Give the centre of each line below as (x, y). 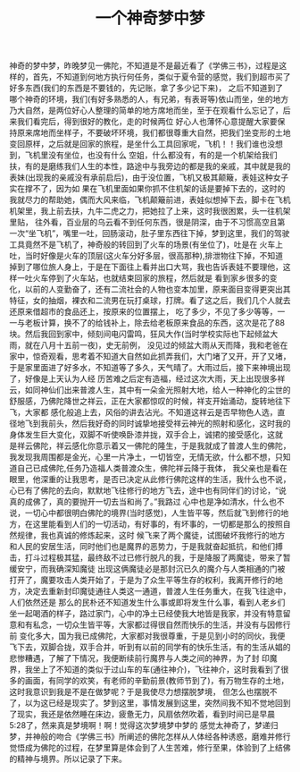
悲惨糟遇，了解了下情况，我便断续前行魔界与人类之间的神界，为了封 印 (139, 658)
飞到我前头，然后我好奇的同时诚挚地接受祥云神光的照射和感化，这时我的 (158, 424)
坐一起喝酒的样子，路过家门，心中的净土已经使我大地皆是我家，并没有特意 (146, 614)
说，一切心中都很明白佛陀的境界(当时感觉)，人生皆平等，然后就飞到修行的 (145, 513)
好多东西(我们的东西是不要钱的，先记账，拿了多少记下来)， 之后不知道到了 (146, 88)
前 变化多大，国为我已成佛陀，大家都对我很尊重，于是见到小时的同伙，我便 (147, 636)
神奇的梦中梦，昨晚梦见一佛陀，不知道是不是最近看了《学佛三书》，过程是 (144, 66)
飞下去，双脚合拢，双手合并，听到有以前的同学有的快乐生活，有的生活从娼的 (150, 647)
